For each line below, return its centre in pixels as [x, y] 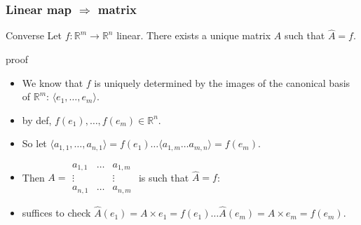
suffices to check [56, 213]
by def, [37, 120]
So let [34, 143]
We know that [53, 82]
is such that [164, 177]
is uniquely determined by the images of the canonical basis [222, 82]
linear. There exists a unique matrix [194, 35]
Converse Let [34, 35]
